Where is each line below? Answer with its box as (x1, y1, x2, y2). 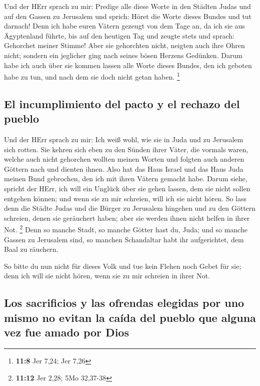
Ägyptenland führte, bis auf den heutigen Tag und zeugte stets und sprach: (4, 30, 234, 41)
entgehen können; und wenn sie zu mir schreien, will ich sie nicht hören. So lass (4, 193, 247, 203)
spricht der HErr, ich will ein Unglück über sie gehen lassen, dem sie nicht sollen (4, 183, 250, 193)
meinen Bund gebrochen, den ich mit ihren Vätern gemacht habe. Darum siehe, (4, 173, 247, 184)
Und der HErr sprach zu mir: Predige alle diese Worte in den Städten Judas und (4, 1, 251, 11)
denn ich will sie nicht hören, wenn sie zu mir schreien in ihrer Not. (4, 270, 210, 281)
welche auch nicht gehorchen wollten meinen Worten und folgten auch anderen (4, 154, 244, 164)
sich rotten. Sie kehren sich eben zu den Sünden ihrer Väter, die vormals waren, (4, 144, 248, 154)
